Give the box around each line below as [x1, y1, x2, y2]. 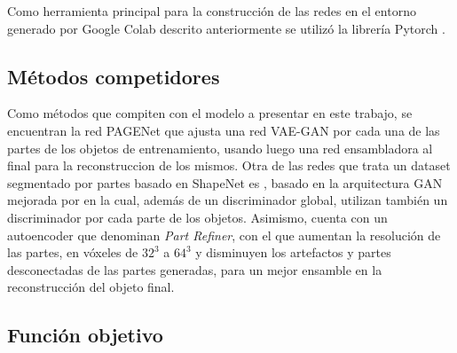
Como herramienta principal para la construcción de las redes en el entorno [7, 2, 416, 20]
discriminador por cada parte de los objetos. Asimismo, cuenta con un [7, 208, 388, 226]
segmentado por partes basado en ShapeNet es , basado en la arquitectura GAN [7, 173, 443, 192]
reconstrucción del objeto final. [7, 278, 175, 296]
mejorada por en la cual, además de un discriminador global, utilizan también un [7, 191, 448, 209]
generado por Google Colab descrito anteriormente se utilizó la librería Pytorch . [7, 19, 445, 37]
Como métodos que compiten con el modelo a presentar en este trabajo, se [7, 104, 413, 122]
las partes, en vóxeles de [7, 243, 138, 262]
